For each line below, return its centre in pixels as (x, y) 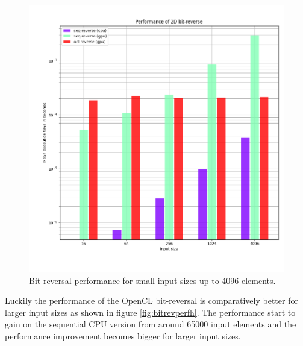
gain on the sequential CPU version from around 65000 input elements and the (151, 324)
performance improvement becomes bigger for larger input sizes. (123, 336)
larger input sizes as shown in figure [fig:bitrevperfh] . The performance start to (150, 312)
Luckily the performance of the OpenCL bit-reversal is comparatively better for (151, 300)
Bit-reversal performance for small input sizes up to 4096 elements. (152, 280)
